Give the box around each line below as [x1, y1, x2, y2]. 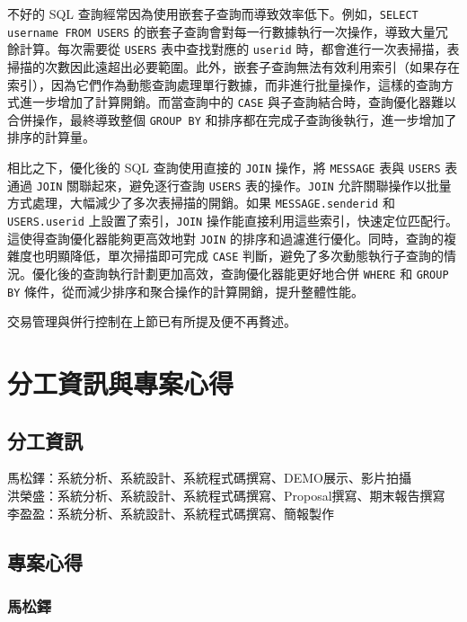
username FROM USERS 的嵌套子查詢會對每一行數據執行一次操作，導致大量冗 [7, 22, 448, 40]
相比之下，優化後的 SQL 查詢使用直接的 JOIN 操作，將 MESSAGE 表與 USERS [7, 158, 441, 177]
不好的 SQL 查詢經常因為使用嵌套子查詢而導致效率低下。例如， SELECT [7, 4, 419, 22]
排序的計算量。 [7, 128, 95, 147]
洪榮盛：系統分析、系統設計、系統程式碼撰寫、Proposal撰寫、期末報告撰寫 [7, 486, 445, 505]
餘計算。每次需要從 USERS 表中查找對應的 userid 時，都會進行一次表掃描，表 [7, 40, 460, 58]
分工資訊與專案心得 [7, 365, 234, 402]
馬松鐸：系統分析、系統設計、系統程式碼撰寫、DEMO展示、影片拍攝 [7, 468, 411, 487]
